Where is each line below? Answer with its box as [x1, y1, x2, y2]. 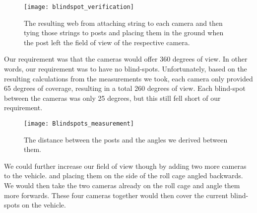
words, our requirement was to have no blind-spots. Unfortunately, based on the [4, 64, 247, 74]
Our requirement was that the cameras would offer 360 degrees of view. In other [4, 54, 248, 64]
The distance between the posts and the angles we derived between [24, 134, 228, 144]
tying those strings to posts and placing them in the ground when [24, 27, 224, 38]
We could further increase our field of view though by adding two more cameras [4, 160, 247, 171]
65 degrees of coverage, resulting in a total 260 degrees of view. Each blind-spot [4, 83, 246, 93]
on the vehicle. [22, 200, 66, 210]
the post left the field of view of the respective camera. [24, 37, 190, 47]
